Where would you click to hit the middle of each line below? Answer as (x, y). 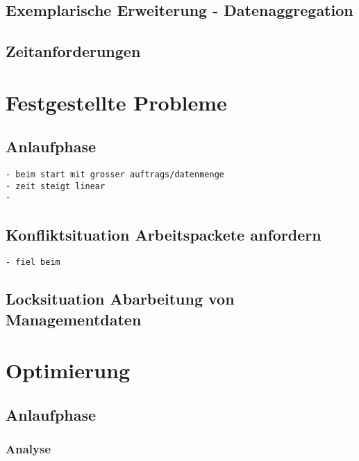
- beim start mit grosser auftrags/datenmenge (115, 175)
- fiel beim (33, 262)
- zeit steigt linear (56, 186)
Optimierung (68, 370)
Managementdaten (74, 319)
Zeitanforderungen (73, 51)
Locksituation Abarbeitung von (120, 299)
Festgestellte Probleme (116, 102)
